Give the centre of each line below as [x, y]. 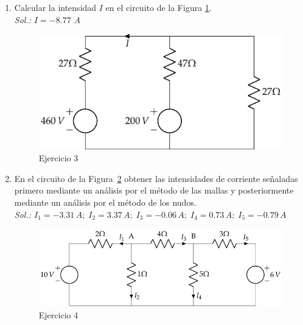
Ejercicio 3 [58, 158]
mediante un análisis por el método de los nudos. [105, 202]
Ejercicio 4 [58, 314]
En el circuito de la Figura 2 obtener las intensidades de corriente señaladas [156, 178]
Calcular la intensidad [55, 7]
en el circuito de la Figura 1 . [158, 7]
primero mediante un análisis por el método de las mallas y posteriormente [154, 190]
